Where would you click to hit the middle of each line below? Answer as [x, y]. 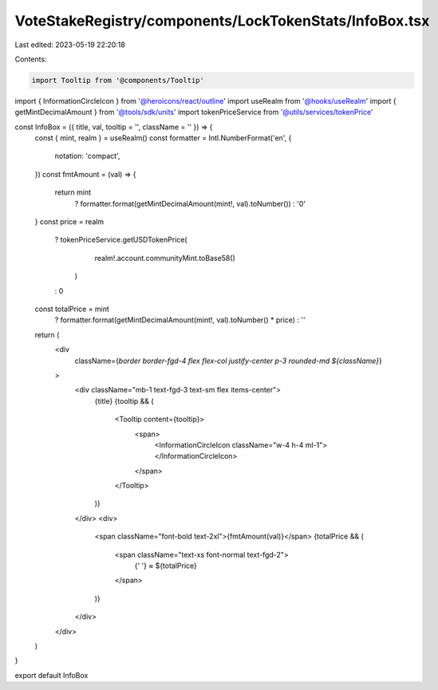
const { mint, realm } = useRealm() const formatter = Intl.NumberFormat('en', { [163, 138]
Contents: [31, 59]
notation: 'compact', [87, 156]
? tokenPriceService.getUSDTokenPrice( [121, 240]
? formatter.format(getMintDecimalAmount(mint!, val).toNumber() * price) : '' [180, 320]
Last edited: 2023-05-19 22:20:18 [70, 45]
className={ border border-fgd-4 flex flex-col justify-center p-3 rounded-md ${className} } [228, 361]
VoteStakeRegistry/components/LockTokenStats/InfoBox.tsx [222, 21]
